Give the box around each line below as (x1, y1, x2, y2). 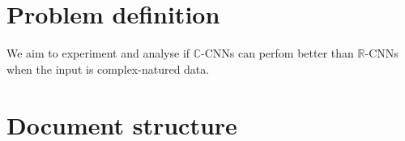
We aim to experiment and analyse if (6, 45, 190, 62)
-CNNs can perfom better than (201, 45, 354, 62)
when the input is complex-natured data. (6, 60, 210, 77)
